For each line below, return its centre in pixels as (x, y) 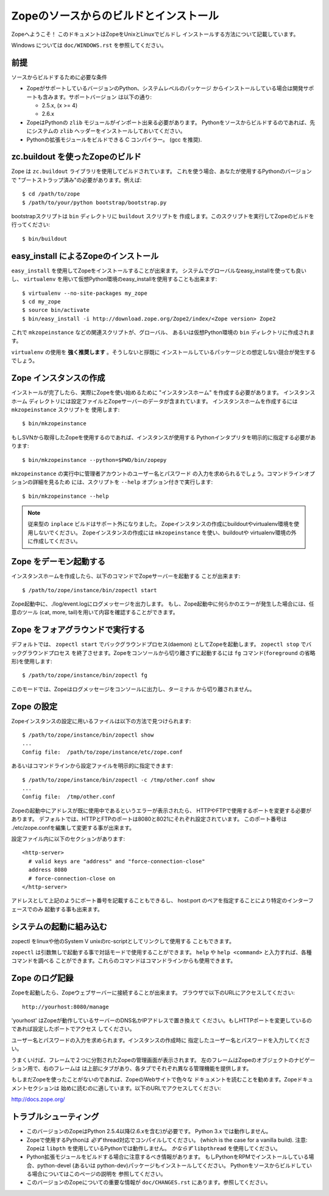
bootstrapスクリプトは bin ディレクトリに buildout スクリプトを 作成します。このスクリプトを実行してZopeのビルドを (163, 216)
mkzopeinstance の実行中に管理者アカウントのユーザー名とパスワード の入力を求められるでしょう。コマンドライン (158, 473)
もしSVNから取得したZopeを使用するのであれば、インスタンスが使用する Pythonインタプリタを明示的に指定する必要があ (164, 437)
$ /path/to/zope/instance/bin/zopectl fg (85, 675)
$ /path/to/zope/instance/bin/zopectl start (90, 590)
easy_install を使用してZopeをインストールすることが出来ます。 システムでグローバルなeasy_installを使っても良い (159, 271)
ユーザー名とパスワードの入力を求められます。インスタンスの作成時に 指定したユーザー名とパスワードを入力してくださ (161, 1040)
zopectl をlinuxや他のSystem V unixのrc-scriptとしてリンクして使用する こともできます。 (123, 941)
